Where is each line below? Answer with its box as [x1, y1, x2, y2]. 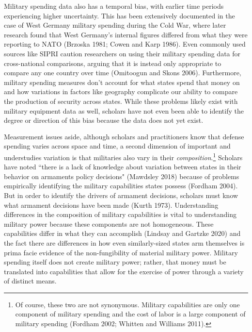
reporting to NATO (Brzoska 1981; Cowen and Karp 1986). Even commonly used [4, 39, 246, 49]
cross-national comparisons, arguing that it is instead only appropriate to [4, 58, 221, 68]
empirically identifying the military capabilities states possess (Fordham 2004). [4, 181, 238, 191]
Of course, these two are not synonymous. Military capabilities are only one [15, 299, 240, 309]
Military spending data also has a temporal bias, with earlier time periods [4, 1, 224, 11]
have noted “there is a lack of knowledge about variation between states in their [4, 162, 241, 172]
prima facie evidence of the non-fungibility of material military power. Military [4, 247, 238, 257]
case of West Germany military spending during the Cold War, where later [4, 20, 226, 30]
